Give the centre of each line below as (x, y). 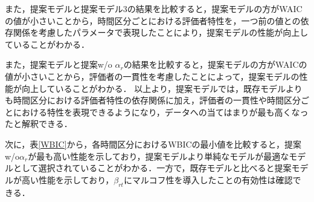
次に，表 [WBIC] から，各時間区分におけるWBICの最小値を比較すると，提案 (153, 144)
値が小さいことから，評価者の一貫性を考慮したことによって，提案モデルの (152, 76)
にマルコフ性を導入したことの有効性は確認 (208, 179)
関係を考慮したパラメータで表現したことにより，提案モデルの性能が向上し (161, 32)
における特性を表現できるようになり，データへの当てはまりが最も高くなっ (161, 112)
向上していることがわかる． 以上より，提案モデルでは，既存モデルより (162, 88)
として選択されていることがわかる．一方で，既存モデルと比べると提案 (152, 168)
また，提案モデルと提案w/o (59, 64)
